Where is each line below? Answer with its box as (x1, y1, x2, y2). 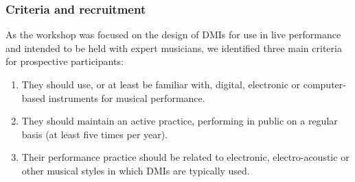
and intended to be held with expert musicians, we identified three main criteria (5, 40, 342, 55)
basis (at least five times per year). (21, 127, 168, 141)
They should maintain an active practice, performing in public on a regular (21, 114, 338, 128)
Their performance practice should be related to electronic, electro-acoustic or (21, 150, 350, 164)
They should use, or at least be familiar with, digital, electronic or (21, 77, 301, 91)
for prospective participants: (5, 54, 124, 68)
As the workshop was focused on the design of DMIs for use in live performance (5, 27, 341, 42)
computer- (303, 77, 346, 91)
